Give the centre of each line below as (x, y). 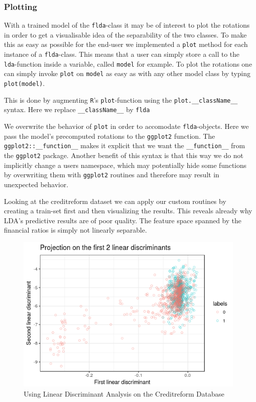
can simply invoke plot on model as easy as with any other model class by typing (127, 73)
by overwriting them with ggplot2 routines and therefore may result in (112, 175)
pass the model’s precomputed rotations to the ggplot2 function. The (110, 136)
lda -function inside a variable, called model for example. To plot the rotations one (128, 63)
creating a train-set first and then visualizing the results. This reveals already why (128, 211)
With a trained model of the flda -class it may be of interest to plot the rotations (127, 25)
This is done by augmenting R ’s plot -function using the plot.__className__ (121, 100)
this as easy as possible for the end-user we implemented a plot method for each (126, 44)
